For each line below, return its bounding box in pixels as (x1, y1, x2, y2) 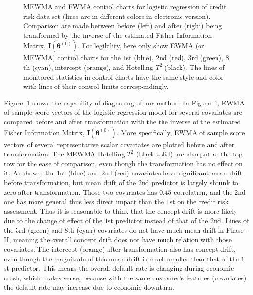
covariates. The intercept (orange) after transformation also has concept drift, (4, 244, 235, 254)
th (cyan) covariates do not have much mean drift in (68, 225, 224, 235)
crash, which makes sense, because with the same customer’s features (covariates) (4, 272, 247, 282)
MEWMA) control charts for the (23, 52, 121, 63)
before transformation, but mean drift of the (4, 177, 136, 187)
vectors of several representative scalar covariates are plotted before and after (4, 139, 235, 149)
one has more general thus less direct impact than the (4, 196, 164, 207)
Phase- (226, 225, 246, 235)
